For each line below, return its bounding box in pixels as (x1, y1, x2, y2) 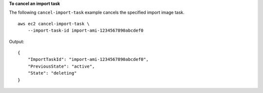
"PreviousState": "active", (27, 63, 95, 69)
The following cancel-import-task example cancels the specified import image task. (9, 10, 185, 16)
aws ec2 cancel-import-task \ (18, 21, 90, 26)
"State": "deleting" (27, 71, 77, 76)
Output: (9, 38, 24, 44)
